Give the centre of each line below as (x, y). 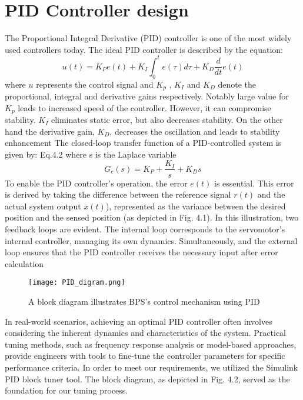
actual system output (43, 206)
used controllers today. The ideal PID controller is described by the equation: (144, 49)
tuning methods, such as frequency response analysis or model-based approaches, (151, 344)
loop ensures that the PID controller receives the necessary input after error (141, 252)
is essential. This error (254, 183)
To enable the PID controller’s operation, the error (96, 183)
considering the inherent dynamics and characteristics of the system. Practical (146, 333)
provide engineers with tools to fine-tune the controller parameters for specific (145, 356)
